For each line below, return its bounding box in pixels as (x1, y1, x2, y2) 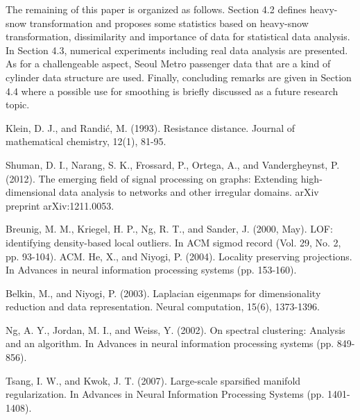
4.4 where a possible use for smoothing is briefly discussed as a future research (6, 83, 338, 98)
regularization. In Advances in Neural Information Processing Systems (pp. (6, 387, 325, 401)
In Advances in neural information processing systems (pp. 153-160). (6, 262, 297, 277)
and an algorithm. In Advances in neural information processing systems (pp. (6, 336, 334, 351)
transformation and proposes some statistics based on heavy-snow (29, 15, 309, 30)
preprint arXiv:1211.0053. (6, 198, 114, 212)
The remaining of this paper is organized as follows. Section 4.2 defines (6, 2, 307, 16)
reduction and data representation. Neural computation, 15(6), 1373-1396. (6, 299, 320, 314)
